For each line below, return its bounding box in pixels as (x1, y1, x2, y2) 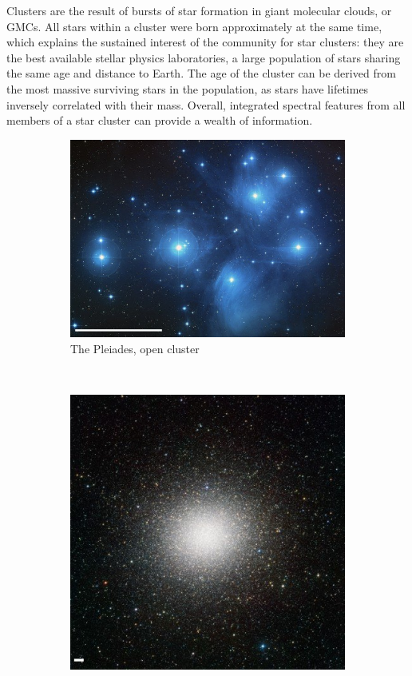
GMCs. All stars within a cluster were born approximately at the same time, (6, 18, 382, 34)
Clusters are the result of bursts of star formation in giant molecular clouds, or (6, 2, 392, 18)
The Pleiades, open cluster (70, 340, 200, 357)
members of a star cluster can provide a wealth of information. (6, 112, 313, 129)
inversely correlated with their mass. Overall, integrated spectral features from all (6, 96, 406, 113)
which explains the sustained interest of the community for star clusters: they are (6, 34, 404, 50)
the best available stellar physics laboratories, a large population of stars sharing (6, 49, 401, 66)
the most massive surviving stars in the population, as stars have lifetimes (6, 80, 369, 97)
